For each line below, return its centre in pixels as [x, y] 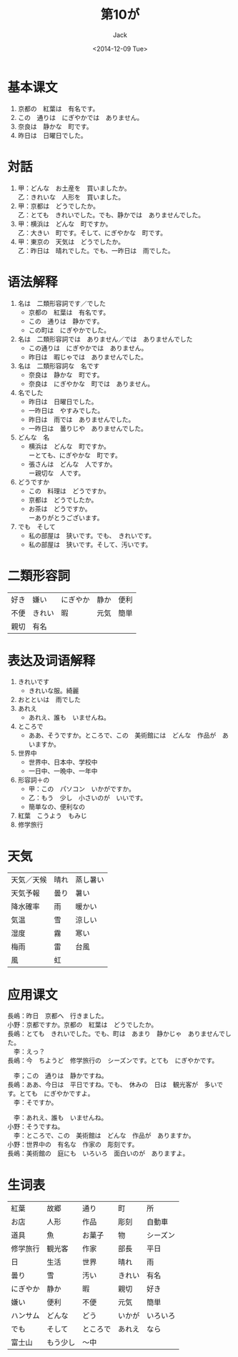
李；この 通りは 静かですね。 [60, 1075]
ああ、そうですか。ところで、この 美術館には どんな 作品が [122, 735]
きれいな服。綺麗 [54, 691]
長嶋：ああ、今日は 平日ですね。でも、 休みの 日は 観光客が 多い [112, 1085]
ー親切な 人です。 [56, 473]
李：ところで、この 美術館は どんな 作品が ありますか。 [104, 1135]
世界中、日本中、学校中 [63, 762]
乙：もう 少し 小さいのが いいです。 [88, 798]
